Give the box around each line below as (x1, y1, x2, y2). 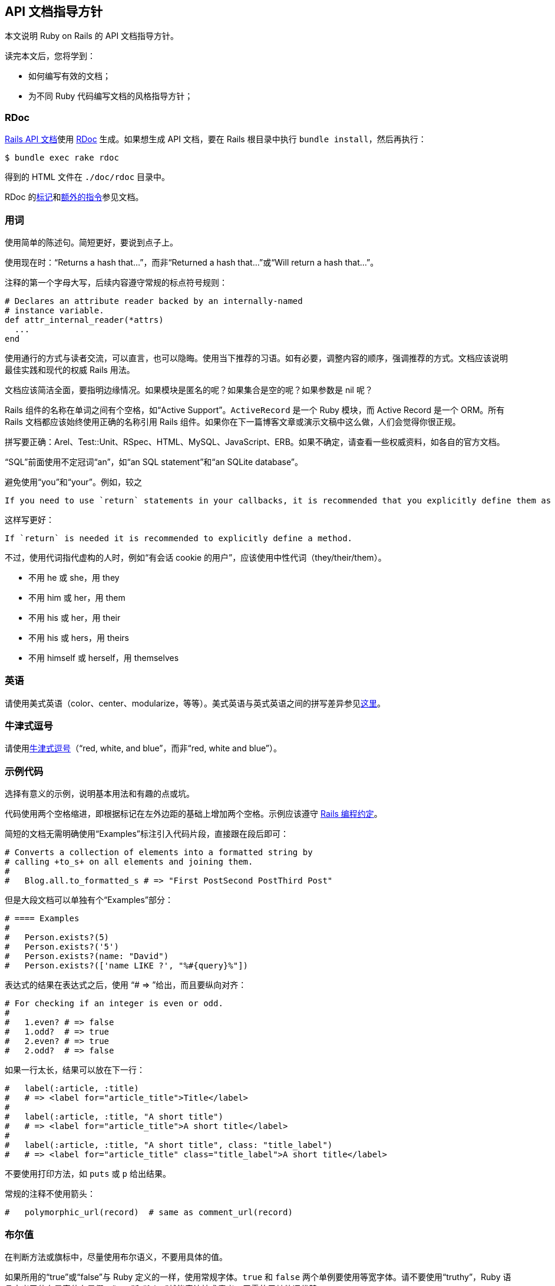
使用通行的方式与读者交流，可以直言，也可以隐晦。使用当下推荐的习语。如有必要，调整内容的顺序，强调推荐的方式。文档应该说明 (5, 352, 508, 363)
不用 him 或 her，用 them (28, 592, 125, 603)
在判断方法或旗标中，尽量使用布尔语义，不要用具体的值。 (5, 1251, 227, 1262)
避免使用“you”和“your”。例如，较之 (5, 476, 142, 487)
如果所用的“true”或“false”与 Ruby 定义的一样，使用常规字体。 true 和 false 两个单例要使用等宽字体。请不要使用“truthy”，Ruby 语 (5, 1271, 511, 1282)
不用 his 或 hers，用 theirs (28, 632, 129, 643)
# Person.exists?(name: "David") (5, 951, 169, 961)
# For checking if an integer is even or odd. (5, 999, 223, 1009)
